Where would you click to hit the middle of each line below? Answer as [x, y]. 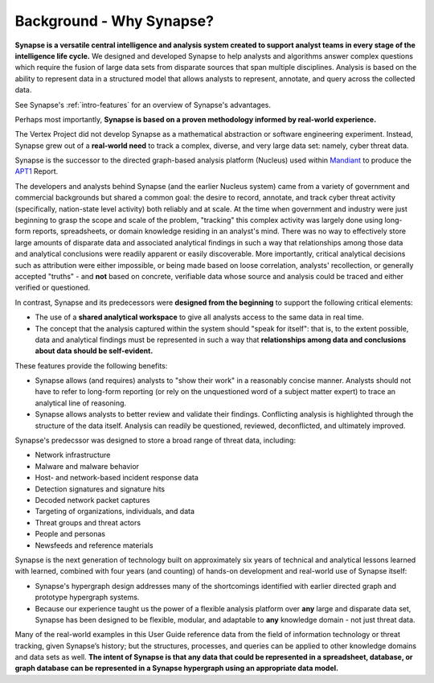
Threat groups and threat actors [88, 522]
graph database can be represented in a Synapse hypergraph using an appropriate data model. [177, 669]
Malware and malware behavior [87, 466]
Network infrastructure [73, 455]
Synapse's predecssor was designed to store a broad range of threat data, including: [156, 440]
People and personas [70, 534]
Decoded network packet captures [92, 500]
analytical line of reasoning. [81, 403]
